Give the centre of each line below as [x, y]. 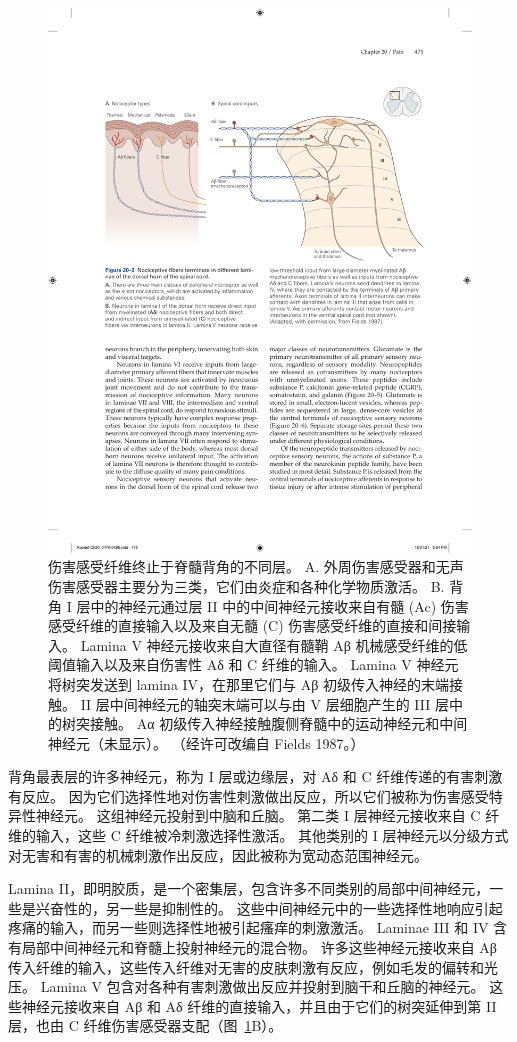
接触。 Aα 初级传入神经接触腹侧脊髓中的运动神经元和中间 [278, 723]
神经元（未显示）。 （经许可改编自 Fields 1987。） [206, 742]
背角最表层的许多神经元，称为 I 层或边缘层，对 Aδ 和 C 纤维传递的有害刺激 [255, 776]
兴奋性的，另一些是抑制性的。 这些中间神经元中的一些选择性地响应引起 [269, 907]
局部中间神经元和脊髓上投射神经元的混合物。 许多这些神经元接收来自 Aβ [259, 947]
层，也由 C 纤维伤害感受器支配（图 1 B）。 [145, 1025]
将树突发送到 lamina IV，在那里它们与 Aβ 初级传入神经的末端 [249, 683]
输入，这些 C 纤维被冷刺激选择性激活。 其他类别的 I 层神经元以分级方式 [272, 835]
